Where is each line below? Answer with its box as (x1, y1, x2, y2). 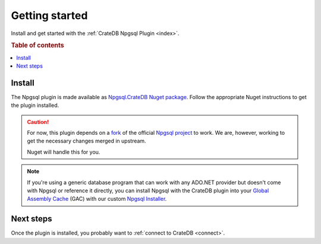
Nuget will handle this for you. (27, 148, 100, 156)
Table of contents (11, 42, 65, 50)
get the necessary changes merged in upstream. (27, 137, 146, 145)
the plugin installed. (11, 102, 59, 109)
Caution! (27, 118, 49, 125)
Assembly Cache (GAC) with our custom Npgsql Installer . (27, 195, 167, 202)
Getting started (11, 9, 88, 22)
